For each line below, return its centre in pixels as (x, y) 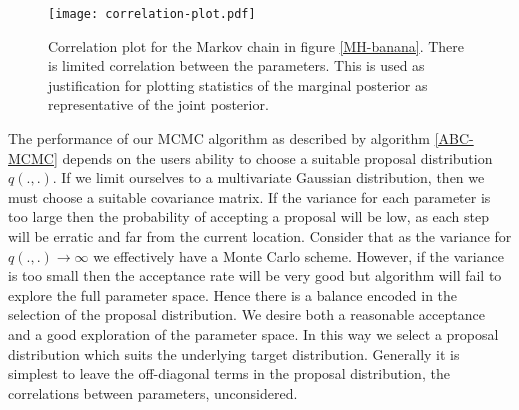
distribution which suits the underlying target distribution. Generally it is (234, 353)
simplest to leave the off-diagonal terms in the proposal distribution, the (229, 373)
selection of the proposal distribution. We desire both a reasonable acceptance (246, 314)
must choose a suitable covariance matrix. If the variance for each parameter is (249, 196)
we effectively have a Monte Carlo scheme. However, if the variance (298, 255)
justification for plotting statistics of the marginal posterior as (238, 84)
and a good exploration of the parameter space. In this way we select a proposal (253, 333)
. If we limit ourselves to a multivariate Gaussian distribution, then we (268, 177)
